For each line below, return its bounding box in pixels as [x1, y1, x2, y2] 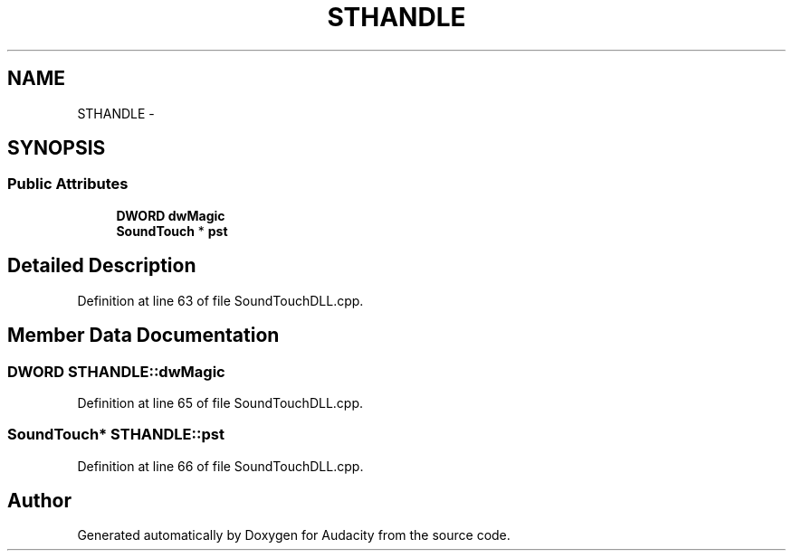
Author [7, 489, 72, 513]
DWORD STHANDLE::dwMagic [7, 362, 225, 381]
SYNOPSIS [7, 137, 106, 160]
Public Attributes [7, 175, 129, 194]
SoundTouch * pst [116, 222, 228, 239]
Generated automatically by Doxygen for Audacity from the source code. [77, 527, 511, 544]
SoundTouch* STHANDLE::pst [7, 425, 225, 444]
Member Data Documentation [7, 324, 280, 347]
